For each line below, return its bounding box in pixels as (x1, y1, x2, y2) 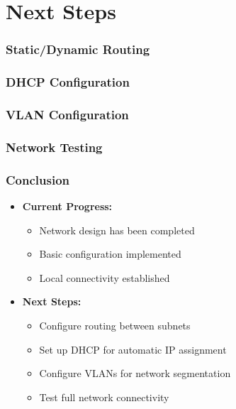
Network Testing (6, 138, 103, 156)
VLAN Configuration (6, 105, 129, 123)
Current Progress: (22, 198, 113, 213)
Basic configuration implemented (39, 246, 181, 261)
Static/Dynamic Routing (6, 40, 150, 58)
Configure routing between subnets (39, 317, 191, 332)
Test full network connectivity (39, 389, 169, 404)
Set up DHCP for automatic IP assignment (39, 342, 227, 356)
